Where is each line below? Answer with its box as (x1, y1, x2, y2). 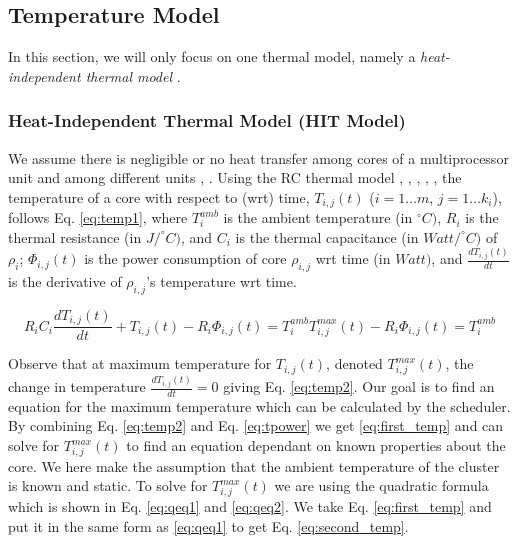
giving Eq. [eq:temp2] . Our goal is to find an (223, 376, 495, 397)
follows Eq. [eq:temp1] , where (8, 207, 188, 228)
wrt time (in (315, 248, 391, 269)
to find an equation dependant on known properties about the (126, 435, 506, 456)
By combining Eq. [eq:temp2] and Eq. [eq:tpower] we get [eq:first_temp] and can (8, 415, 504, 436)
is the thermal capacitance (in (235, 226, 419, 247)
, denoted (326, 353, 383, 374)
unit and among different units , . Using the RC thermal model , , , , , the (8, 167, 462, 188)
